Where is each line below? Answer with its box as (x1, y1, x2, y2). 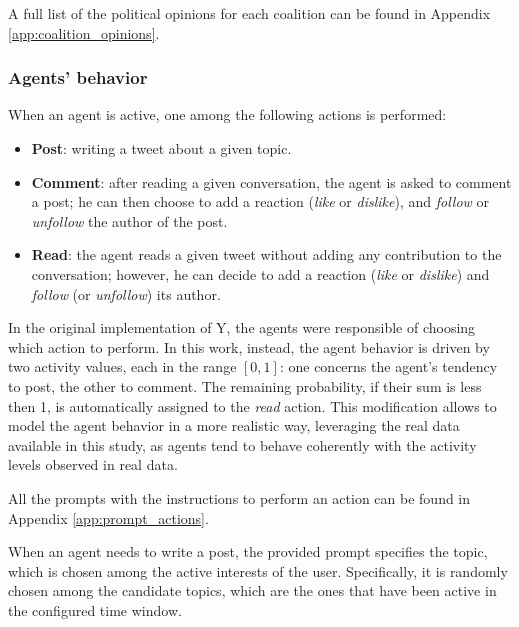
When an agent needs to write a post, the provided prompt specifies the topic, (8, 541, 488, 562)
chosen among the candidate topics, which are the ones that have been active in (8, 580, 497, 601)
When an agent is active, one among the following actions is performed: (8, 104, 447, 125)
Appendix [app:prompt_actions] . (8, 507, 209, 528)
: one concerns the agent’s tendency (279, 356, 498, 377)
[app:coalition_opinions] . (8, 22, 160, 43)
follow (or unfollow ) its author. (31, 283, 221, 304)
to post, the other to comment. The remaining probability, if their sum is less (8, 375, 482, 396)
